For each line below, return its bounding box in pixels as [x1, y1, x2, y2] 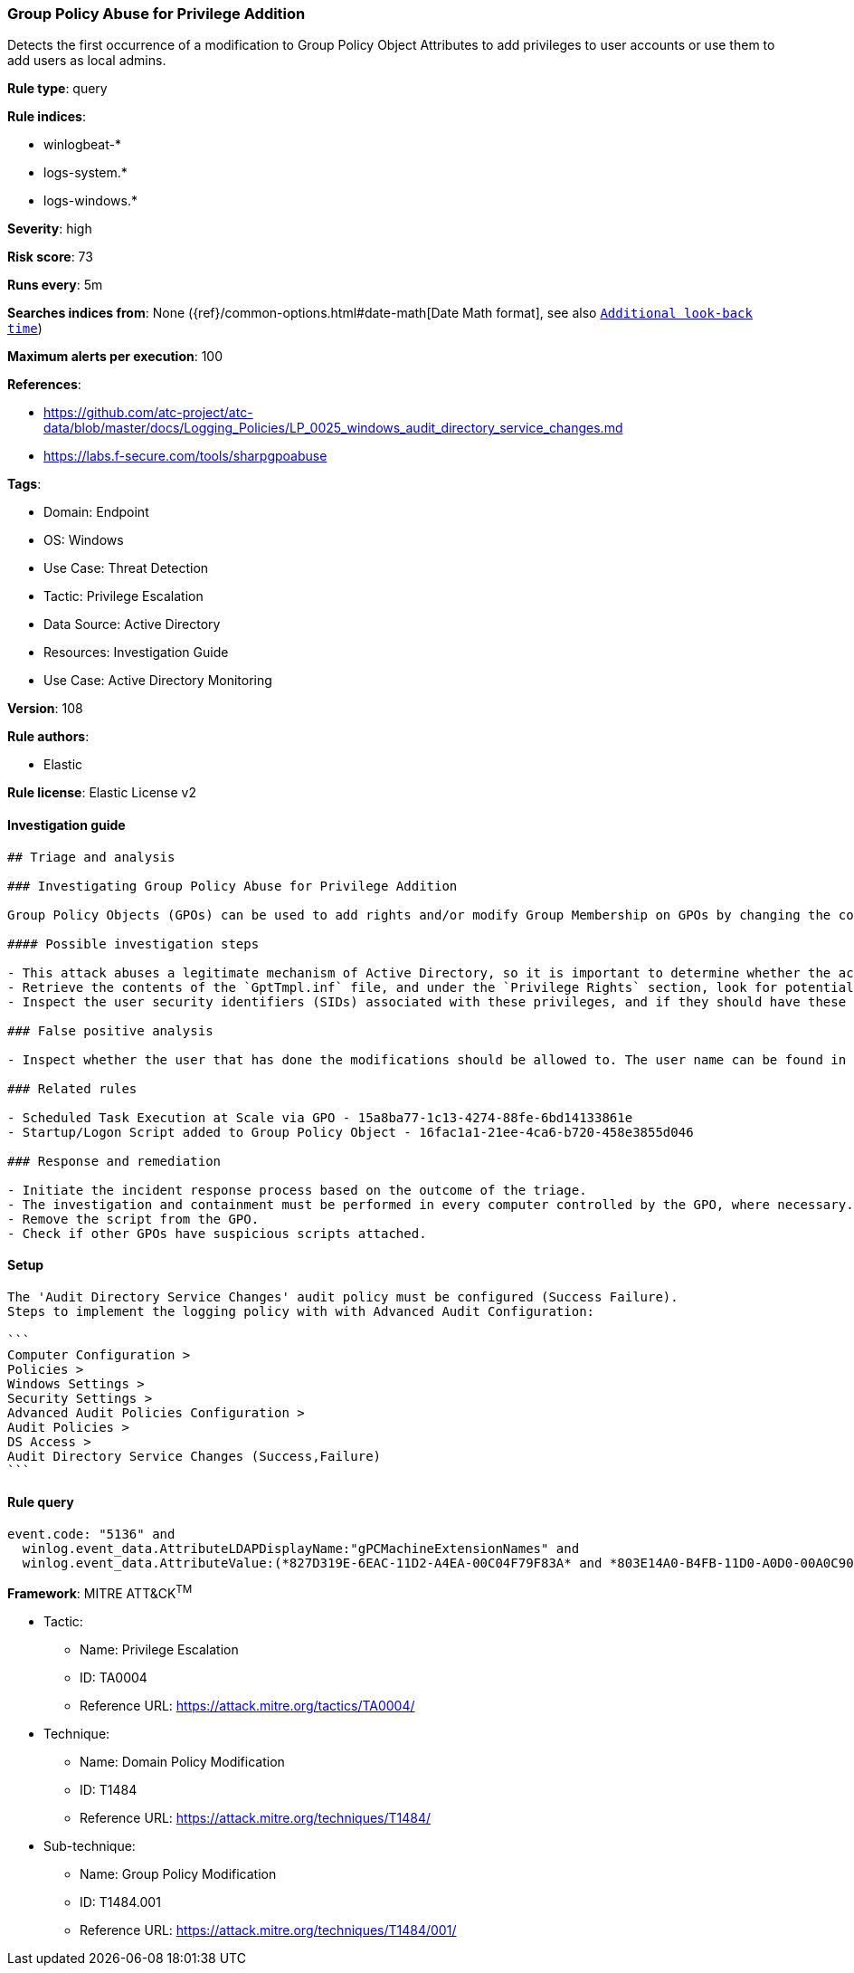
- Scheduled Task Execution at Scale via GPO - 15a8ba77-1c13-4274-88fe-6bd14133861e [7, 1110, 633, 1125]
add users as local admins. [7, 52, 166, 69]
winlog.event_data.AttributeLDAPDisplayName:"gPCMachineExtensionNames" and [22, 1541, 580, 1557]
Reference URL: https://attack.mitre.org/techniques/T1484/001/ [80, 1921, 457, 1938]
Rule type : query [7, 81, 108, 97]
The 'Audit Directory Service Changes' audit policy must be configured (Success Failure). [7, 1289, 678, 1304]
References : [7, 376, 81, 393]
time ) [7, 320, 43, 337]
